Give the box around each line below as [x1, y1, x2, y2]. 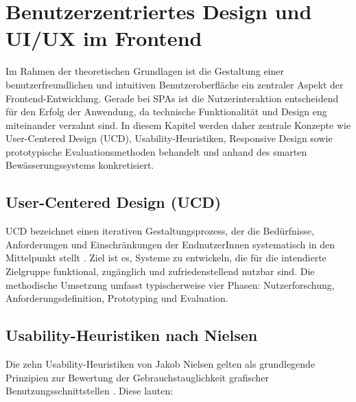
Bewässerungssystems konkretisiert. [5, 158, 154, 172]
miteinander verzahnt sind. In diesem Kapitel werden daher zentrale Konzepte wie [5, 117, 351, 132]
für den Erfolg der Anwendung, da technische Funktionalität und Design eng [5, 104, 327, 119]
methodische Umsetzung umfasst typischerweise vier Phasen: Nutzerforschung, [5, 277, 335, 292]
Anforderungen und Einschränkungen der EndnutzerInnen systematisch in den [5, 237, 335, 251]
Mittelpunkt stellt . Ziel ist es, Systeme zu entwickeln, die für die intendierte [5, 250, 327, 265]
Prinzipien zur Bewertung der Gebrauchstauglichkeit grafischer [5, 370, 269, 384]
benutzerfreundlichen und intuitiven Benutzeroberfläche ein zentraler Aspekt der [5, 77, 344, 91]
